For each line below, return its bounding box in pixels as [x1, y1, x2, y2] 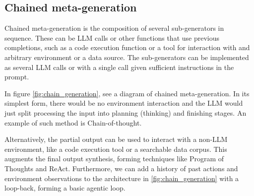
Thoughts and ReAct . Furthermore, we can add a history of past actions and [4, 163, 238, 173]
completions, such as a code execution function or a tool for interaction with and [4, 42, 250, 53]
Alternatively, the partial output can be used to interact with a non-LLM [4, 134, 228, 144]
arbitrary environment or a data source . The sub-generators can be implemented [4, 52, 249, 62]
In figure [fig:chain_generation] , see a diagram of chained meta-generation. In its [4, 88, 250, 98]
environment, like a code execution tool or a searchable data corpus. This [4, 143, 227, 154]
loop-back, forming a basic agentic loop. [4, 183, 126, 193]
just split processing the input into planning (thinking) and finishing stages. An [4, 107, 247, 118]
